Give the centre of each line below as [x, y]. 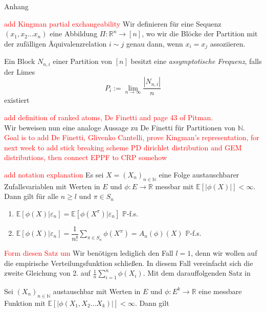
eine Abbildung [74, 34]
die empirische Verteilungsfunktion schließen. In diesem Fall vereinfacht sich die [129, 263]
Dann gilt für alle [31, 196]
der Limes [20, 71]
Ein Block [20, 61]
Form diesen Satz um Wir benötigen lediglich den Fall [89, 252]
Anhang [16, 6]
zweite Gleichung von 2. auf [47, 273]
